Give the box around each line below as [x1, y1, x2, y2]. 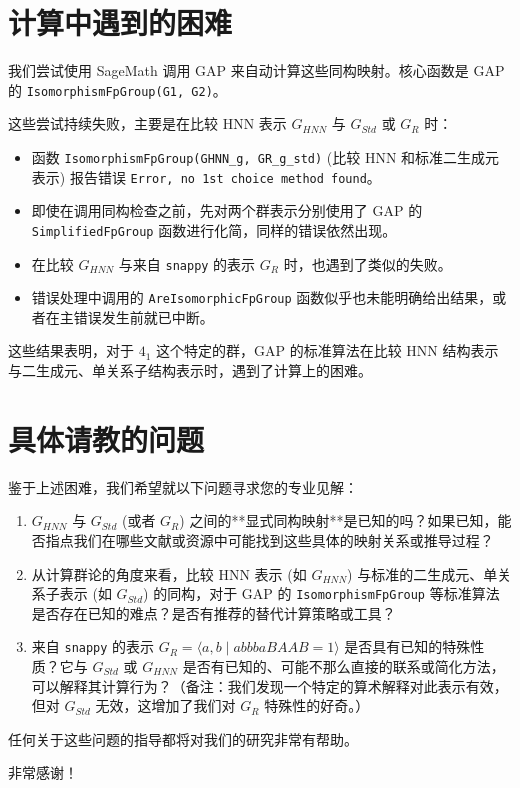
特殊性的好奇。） [264, 695, 370, 716]
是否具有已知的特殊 [344, 636, 471, 657]
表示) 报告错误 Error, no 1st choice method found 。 [31, 166, 381, 187]
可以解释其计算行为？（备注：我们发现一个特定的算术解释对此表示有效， [31, 675, 508, 696]
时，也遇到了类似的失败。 [283, 253, 452, 274]
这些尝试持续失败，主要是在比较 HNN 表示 [8, 113, 287, 134]
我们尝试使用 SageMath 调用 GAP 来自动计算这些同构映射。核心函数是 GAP [8, 60, 505, 81]
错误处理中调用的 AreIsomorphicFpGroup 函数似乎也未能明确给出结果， [31, 287, 493, 308]
